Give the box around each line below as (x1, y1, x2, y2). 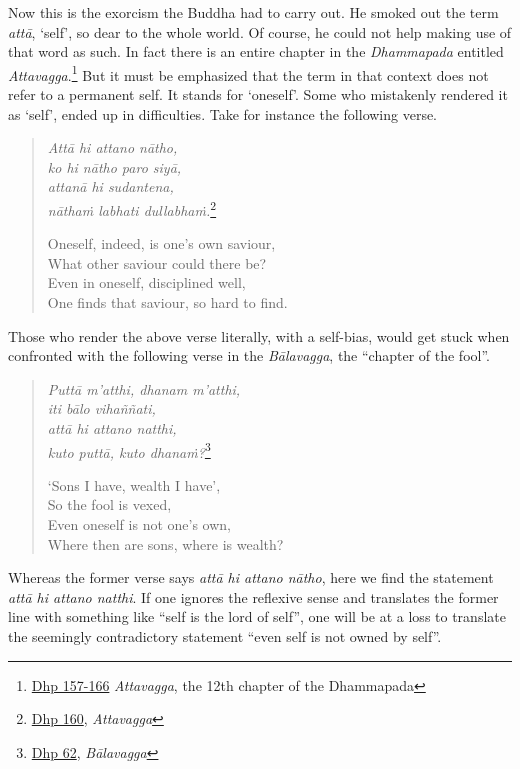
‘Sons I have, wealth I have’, (47, 474, 221, 495)
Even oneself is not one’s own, (47, 514, 231, 535)
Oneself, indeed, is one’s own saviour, (47, 233, 276, 254)
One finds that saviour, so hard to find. (47, 292, 288, 313)
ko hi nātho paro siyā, (47, 156, 182, 177)
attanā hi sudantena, (47, 176, 174, 197)
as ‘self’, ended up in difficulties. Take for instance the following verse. (8, 103, 438, 124)
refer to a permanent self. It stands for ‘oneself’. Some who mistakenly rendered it (8, 84, 508, 105)
